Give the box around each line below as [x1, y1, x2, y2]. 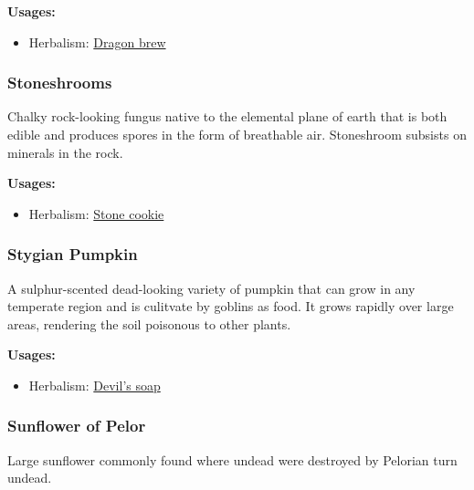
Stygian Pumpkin [7, 243, 138, 266]
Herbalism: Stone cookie [28, 203, 164, 223]
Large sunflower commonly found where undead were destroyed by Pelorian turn [7, 450, 458, 469]
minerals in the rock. [7, 142, 123, 162]
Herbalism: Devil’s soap [28, 375, 161, 394]
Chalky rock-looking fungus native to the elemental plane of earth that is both [7, 107, 448, 126]
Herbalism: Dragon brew [28, 32, 166, 51]
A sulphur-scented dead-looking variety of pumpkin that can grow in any [7, 278, 416, 297]
